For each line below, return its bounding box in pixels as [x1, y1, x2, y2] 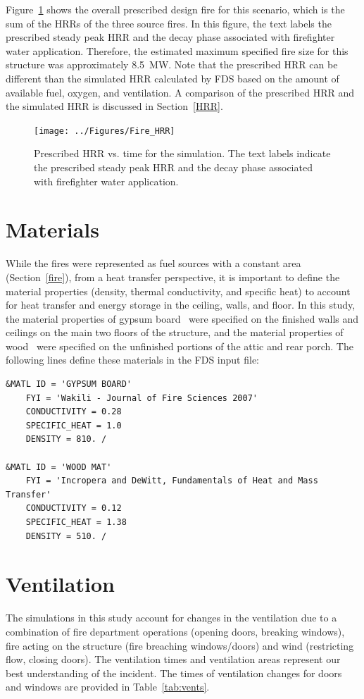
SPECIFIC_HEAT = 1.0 [25, 420, 122, 431]
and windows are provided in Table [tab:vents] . [6, 679, 210, 694]
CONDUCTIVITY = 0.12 [25, 503, 122, 514]
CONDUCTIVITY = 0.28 [25, 407, 122, 417]
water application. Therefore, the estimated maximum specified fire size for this [6, 43, 349, 58]
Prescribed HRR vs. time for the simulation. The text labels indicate [34, 146, 331, 161]
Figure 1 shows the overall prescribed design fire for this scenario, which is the [6, 2, 345, 16]
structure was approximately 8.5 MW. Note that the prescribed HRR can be [6, 57, 338, 72]
